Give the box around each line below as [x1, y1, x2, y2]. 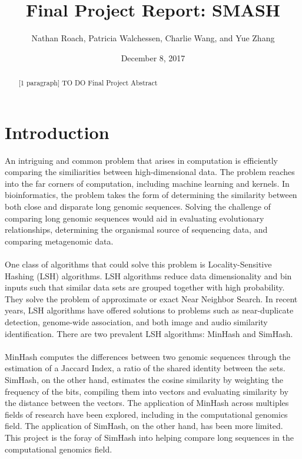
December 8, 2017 [121, 51, 185, 64]
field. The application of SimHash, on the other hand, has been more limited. [5, 420, 283, 432]
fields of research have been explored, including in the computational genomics [5, 408, 288, 420]
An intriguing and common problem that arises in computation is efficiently [5, 154, 278, 166]
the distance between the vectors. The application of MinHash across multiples [5, 397, 289, 409]
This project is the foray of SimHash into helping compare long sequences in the [5, 431, 294, 443]
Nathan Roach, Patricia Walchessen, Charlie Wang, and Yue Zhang [31, 32, 275, 44]
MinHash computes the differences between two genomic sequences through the [5, 350, 291, 362]
